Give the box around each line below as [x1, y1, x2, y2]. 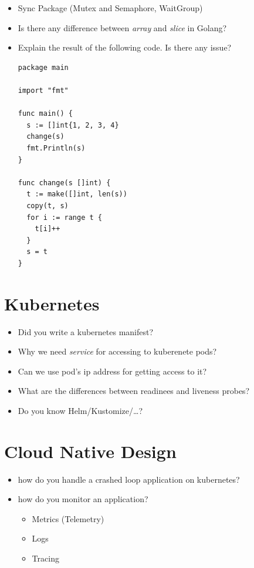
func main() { [18, 109, 73, 118]
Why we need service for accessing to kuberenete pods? [18, 345, 217, 357]
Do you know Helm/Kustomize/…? [18, 404, 143, 416]
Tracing [32, 552, 59, 564]
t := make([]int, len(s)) [26, 190, 127, 199]
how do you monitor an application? [18, 493, 148, 505]
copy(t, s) [26, 201, 69, 210]
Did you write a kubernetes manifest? [18, 325, 154, 338]
